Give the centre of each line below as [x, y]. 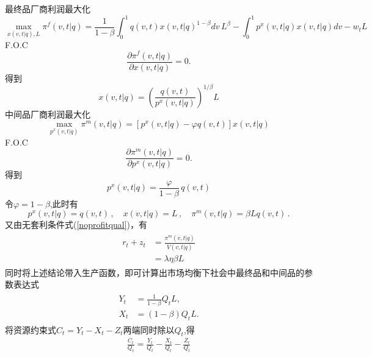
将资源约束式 [31, 329]
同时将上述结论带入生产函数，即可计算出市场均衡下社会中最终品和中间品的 [155, 272]
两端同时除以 [149, 329]
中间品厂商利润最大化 [48, 114]
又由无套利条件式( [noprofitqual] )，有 [76, 224]
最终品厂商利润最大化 [48, 9]
